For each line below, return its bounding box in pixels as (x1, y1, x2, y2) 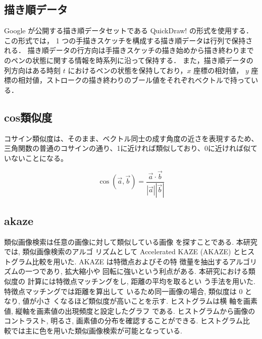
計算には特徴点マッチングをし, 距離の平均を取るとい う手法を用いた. (27, 276, 255, 287)
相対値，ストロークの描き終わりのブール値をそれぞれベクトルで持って (18, 75, 251, 85)
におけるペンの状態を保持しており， (68, 65, 187, 75)
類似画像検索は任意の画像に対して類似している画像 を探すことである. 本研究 (4, 236, 257, 247)
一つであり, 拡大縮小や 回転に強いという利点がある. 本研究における (25, 266, 248, 276)
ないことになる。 (11, 152, 68, 163)
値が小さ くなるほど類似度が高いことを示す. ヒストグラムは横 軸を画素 (22, 296, 258, 306)
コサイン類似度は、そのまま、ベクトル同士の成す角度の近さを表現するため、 (4, 133, 258, 143)
